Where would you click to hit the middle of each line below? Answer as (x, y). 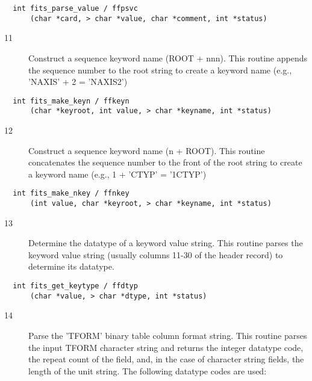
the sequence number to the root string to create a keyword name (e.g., (160, 70)
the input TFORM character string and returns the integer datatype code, (166, 347)
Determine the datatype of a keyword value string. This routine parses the (166, 243)
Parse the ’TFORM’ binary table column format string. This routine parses (168, 335)
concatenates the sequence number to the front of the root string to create (165, 162)
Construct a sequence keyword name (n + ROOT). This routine (147, 150)
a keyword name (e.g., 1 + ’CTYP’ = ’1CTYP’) (117, 174)
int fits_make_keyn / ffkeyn (71, 101)
